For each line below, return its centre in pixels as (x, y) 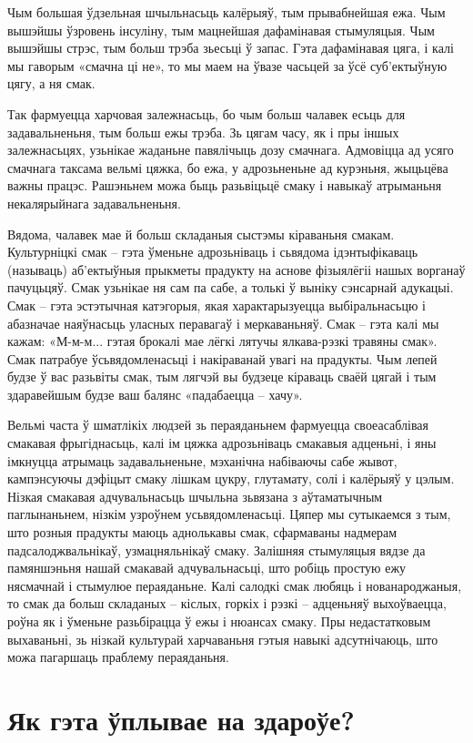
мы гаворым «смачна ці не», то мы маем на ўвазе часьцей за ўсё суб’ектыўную (227, 65)
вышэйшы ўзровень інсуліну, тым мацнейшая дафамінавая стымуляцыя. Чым (221, 30)
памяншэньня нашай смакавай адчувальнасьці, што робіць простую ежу (207, 568)
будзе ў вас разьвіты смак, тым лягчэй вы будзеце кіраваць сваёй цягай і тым (222, 377)
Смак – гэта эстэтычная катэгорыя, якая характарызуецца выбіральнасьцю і (216, 305)
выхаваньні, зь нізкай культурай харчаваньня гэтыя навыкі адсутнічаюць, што (223, 639)
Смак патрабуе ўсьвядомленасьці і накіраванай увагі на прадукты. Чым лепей (222, 358)
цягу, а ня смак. (51, 83)
